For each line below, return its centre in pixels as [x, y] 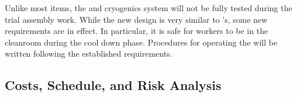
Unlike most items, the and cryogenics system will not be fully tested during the [148, 8]
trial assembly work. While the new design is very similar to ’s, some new [136, 19]
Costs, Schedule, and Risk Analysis [113, 85]
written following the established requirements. [89, 53]
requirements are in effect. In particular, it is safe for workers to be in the [137, 31]
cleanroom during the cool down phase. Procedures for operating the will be [141, 42]
